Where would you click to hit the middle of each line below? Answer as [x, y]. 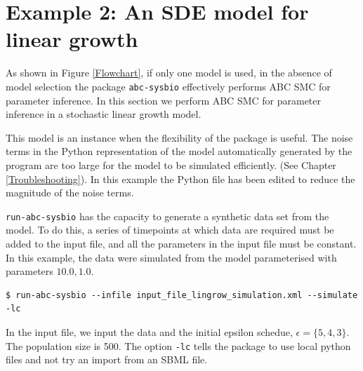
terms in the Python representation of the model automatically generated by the [179, 151]
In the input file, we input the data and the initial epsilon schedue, [149, 331]
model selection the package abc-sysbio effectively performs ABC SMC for [168, 86]
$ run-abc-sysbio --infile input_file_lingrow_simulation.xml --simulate [182, 295]
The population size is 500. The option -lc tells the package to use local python [178, 345]
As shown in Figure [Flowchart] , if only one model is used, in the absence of [169, 73]
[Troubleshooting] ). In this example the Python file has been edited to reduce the [180, 178]
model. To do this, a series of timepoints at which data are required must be [170, 230]
